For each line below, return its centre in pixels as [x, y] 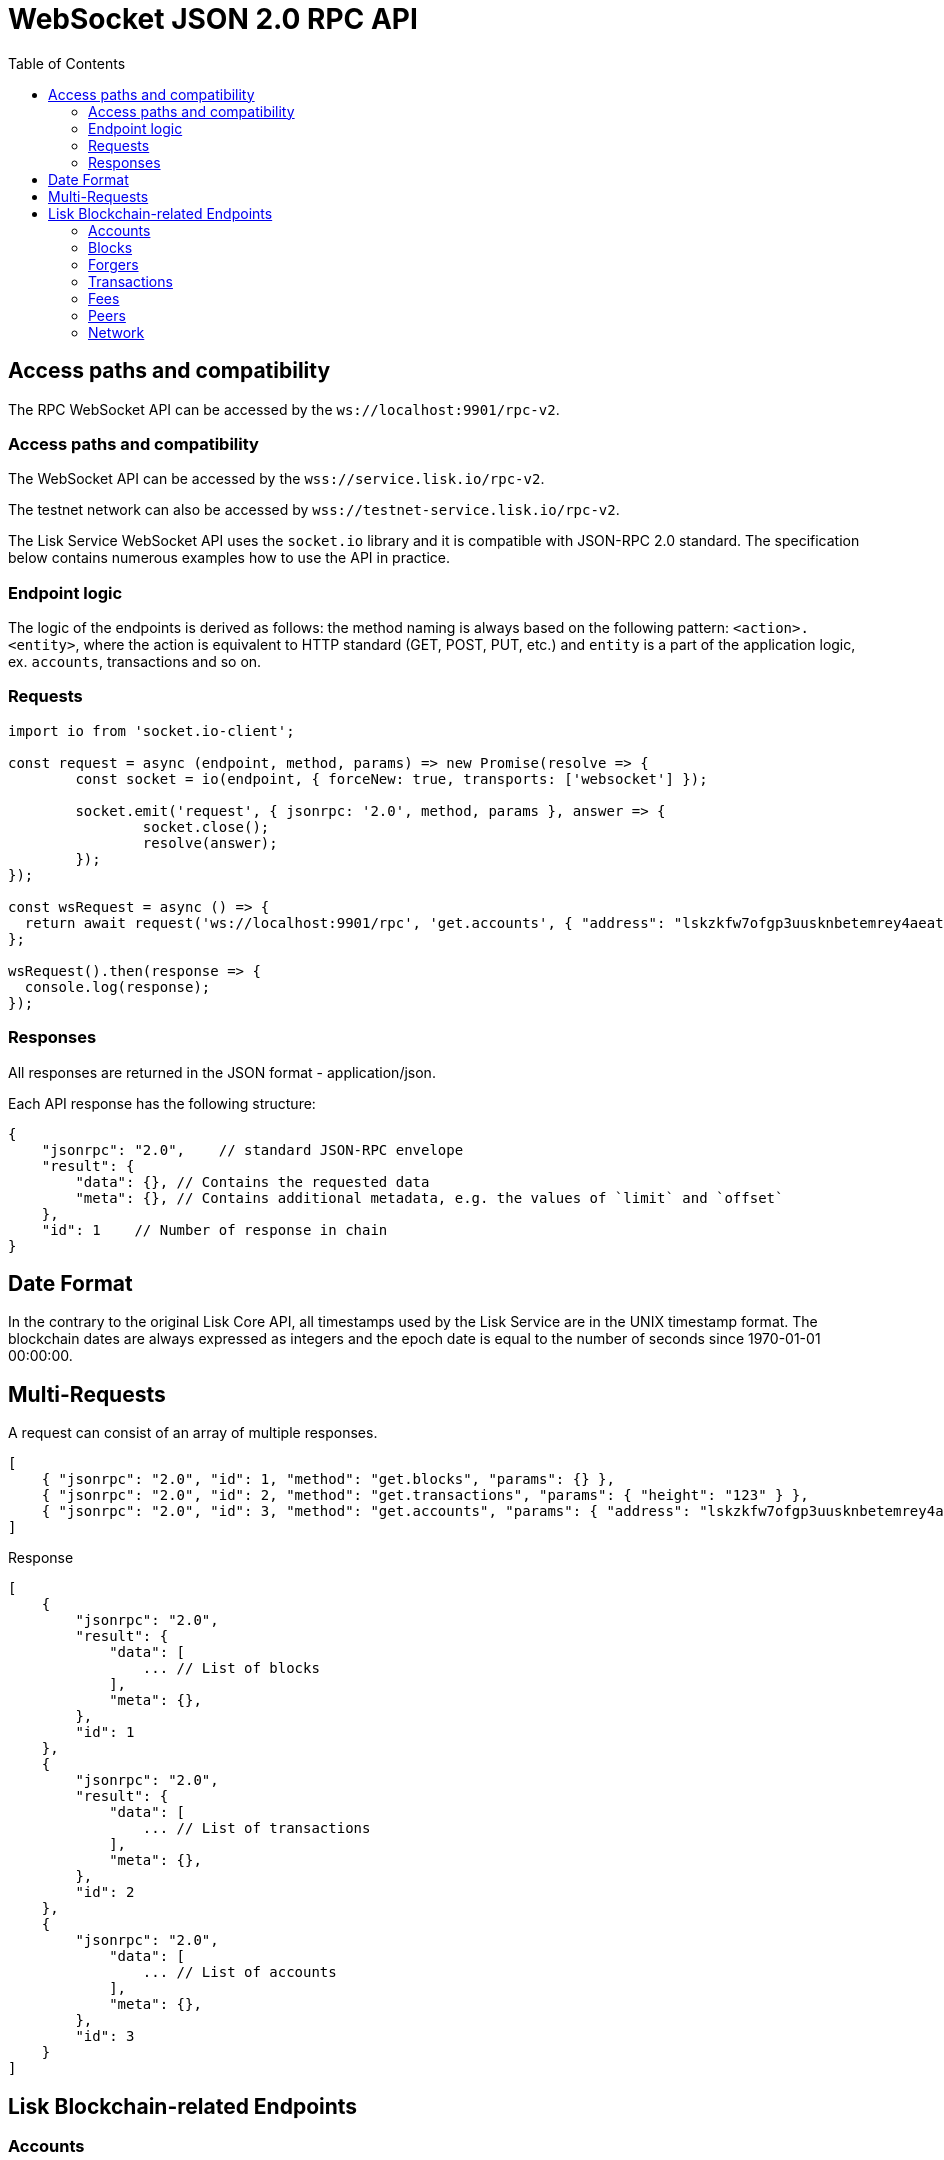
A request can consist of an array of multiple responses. [193, 1433]
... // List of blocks [231, 1668]
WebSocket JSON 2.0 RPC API [213, 19]
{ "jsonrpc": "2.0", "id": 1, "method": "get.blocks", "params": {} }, [328, 1479]
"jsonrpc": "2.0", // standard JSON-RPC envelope [252, 1149]
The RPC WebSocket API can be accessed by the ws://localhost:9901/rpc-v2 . [284, 409]
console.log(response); [117, 986]
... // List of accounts [239, 1972]
